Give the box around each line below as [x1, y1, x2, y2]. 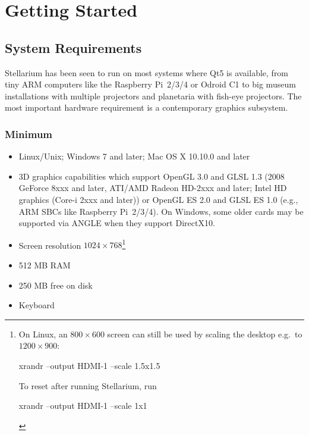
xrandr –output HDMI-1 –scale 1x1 [18, 399, 147, 412]
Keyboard [18, 299, 55, 311]
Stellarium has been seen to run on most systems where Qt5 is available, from [5, 66, 289, 79]
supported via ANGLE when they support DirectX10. [18, 217, 215, 229]
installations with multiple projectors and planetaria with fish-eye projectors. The [5, 89, 302, 102]
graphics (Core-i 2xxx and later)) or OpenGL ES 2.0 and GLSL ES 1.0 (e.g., [18, 193, 298, 205]
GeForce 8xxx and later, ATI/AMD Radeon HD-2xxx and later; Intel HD [18, 181, 287, 194]
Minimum [5, 126, 53, 141]
